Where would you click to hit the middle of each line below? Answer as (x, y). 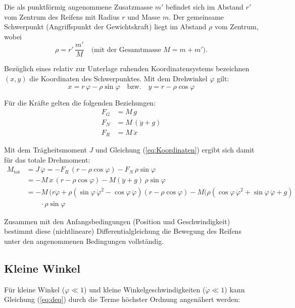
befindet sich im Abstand (205, 7)
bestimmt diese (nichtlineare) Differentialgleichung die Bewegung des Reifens (123, 231)
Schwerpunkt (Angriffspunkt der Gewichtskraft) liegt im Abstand (105, 27)
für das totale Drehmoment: (47, 159)
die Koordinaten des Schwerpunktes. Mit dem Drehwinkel (118, 79)
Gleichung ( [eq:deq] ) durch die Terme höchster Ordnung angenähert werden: (122, 299)
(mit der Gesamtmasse (126, 50)
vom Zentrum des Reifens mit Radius (62, 16)
